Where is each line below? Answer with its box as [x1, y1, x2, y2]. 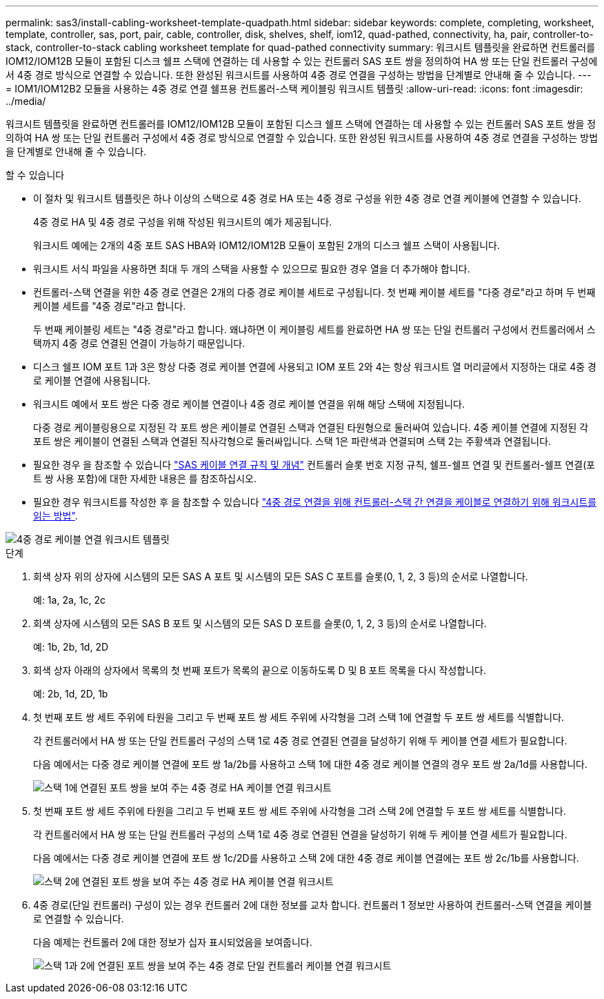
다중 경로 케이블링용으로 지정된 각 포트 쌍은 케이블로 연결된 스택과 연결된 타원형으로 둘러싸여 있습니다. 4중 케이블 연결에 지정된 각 [33, 422, 589, 433]
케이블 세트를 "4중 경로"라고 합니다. [33, 300, 186, 312]
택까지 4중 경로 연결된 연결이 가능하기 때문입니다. [33, 337, 245, 349]
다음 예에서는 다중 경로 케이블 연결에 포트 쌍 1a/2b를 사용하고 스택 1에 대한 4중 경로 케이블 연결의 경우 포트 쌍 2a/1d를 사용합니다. [33, 758, 587, 770]
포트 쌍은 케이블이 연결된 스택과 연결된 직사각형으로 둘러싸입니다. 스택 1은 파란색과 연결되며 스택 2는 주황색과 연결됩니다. [33, 435, 552, 447]
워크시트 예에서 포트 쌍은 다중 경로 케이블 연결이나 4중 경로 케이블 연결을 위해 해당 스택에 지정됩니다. [33, 398, 465, 410]
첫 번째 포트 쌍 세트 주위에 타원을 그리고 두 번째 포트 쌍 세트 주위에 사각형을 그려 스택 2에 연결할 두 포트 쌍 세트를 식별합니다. [33, 805, 566, 817]
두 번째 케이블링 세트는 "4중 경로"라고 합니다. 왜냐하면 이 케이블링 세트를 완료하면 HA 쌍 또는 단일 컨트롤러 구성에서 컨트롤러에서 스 [33, 324, 596, 335]
